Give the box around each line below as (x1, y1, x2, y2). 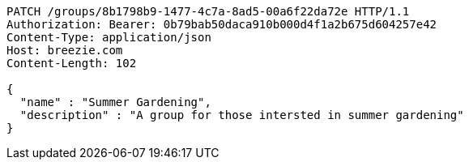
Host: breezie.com (6, 44, 123, 57)
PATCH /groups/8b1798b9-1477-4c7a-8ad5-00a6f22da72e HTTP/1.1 (6, 5, 410, 18)
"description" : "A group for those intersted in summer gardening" (19, 109, 464, 121)
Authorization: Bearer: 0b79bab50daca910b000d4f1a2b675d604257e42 (6, 18, 437, 31)
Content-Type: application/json (6, 31, 211, 44)
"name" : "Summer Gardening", (19, 96, 211, 109)
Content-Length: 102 (6, 57, 137, 70)
